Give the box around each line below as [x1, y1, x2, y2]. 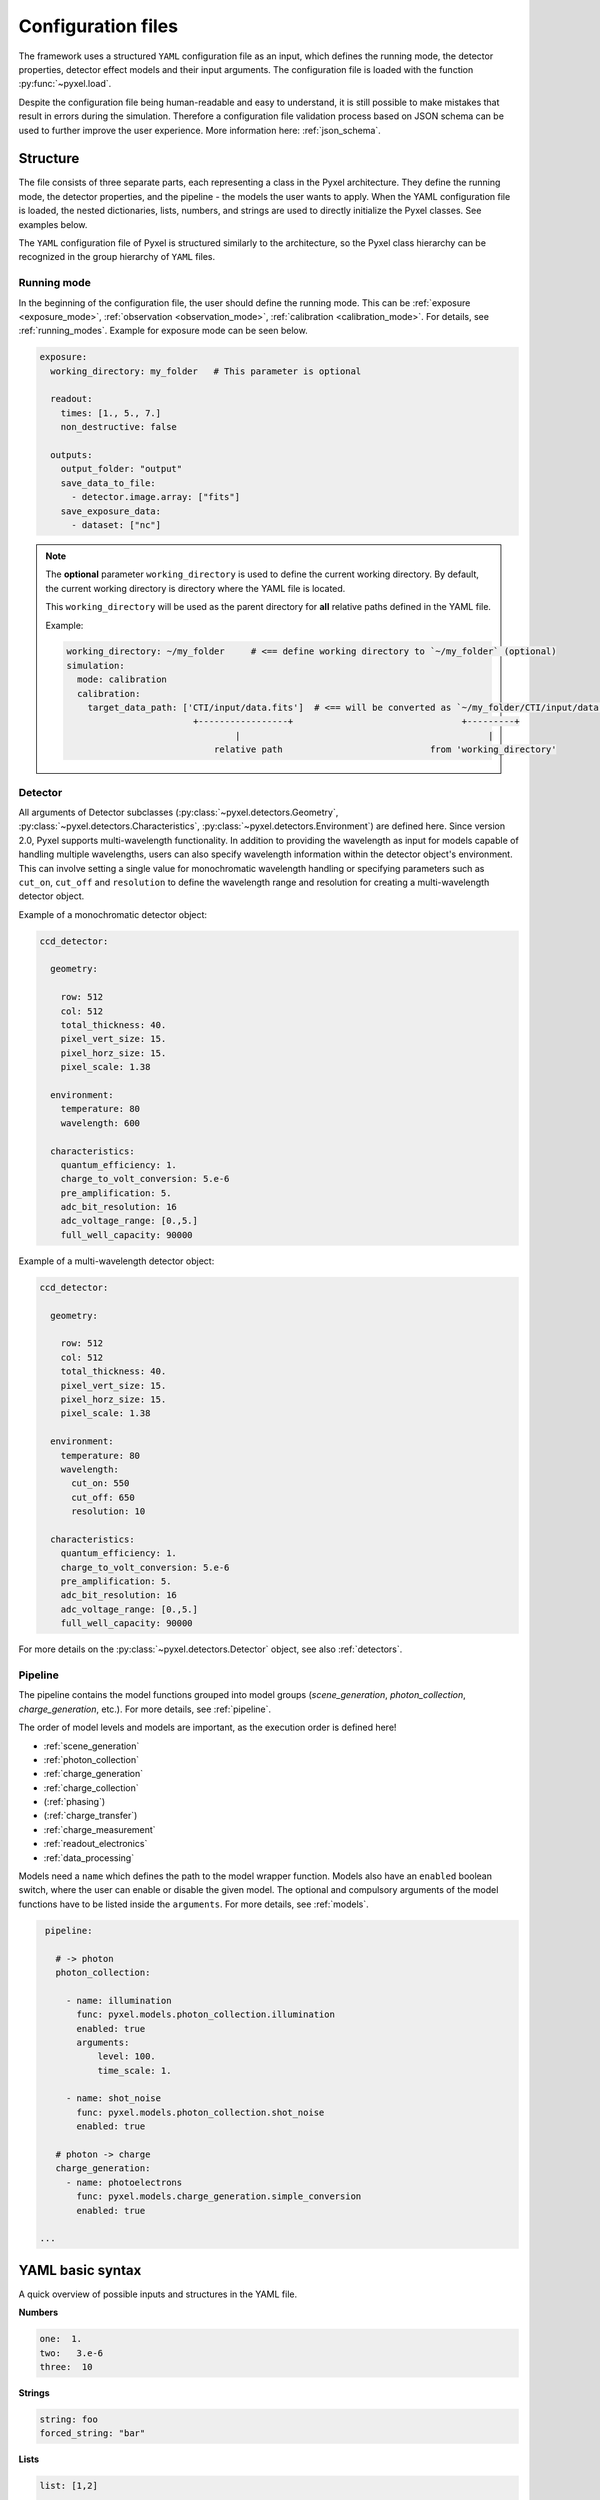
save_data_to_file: [60, 477, 157, 489]
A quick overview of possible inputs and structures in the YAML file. [18, 2288, 298, 2300]
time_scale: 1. [97, 2065, 172, 2076]
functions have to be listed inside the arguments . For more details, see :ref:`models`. [18, 1898, 369, 1910]
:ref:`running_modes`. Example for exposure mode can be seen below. [18, 325, 309, 337]
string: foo [39, 2414, 99, 2425]
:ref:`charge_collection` [43, 1781, 139, 1794]
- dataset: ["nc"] [71, 519, 162, 530]
